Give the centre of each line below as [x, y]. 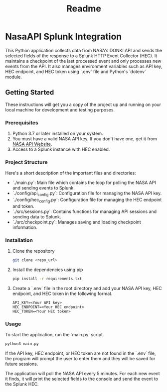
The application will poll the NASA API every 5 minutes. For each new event [83, 374]
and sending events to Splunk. [43, 188]
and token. [23, 206]
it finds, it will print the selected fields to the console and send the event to [82, 379]
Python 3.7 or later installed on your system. [58, 134]
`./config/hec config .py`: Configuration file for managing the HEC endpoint [87, 200]
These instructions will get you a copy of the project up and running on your [83, 104]
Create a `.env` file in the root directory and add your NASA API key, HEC [87, 288]
